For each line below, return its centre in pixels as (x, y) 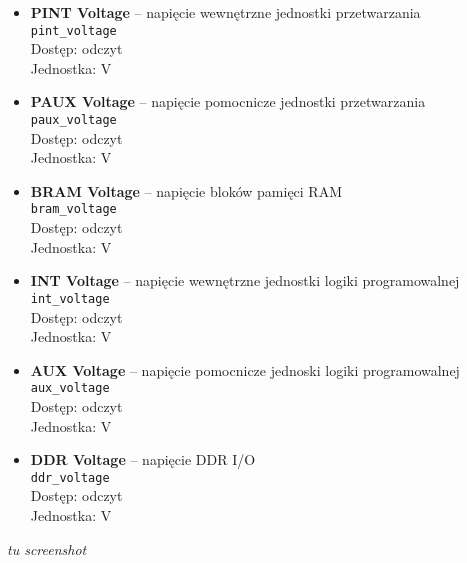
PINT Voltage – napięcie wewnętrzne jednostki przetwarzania (225, 12)
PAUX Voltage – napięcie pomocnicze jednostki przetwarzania (228, 101)
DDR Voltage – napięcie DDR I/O (143, 459)
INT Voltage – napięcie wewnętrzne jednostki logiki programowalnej (245, 280)
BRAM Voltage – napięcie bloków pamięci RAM (186, 190)
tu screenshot (47, 548)
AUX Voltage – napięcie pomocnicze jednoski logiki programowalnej (245, 369)
